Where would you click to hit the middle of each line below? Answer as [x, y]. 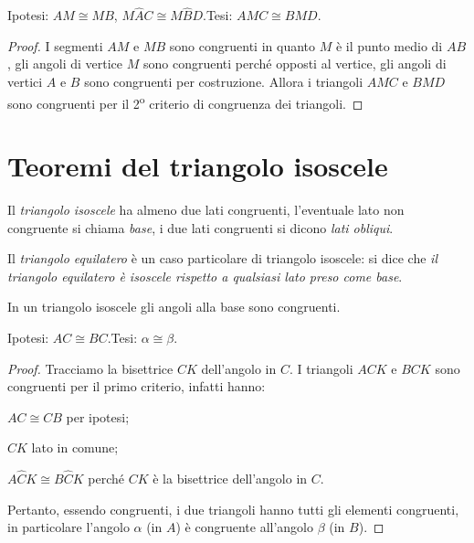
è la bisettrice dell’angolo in [230, 479]
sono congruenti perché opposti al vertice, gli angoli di [295, 64]
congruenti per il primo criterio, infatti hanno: [137, 386]
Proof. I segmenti [55, 45]
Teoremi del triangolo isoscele [198, 166]
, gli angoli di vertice [65, 64]
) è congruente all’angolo [245, 527]
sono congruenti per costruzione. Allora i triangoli [224, 81]
